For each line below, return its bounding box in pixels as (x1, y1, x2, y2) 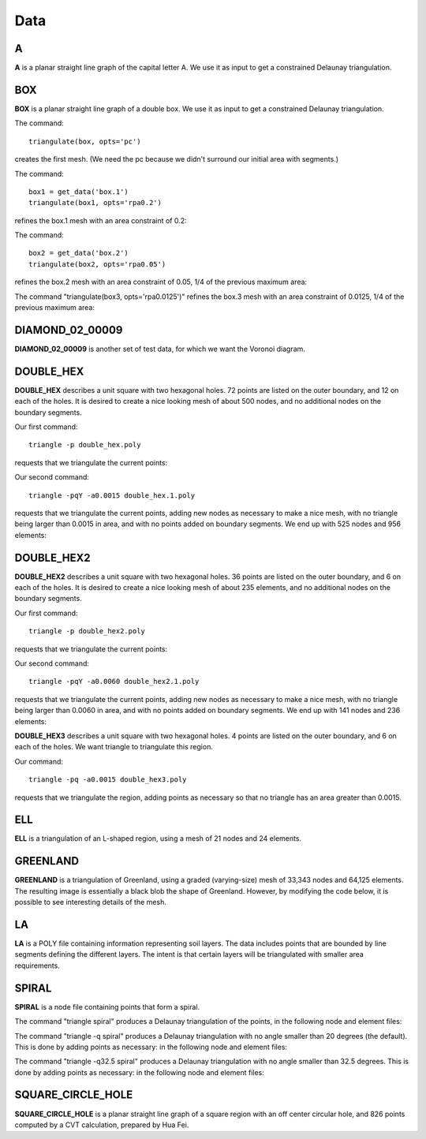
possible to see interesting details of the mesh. (14, 898, 167, 907)
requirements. (14, 961, 61, 970)
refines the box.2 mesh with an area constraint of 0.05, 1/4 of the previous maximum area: (14, 277, 308, 287)
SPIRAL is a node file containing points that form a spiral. (14, 1002, 200, 1011)
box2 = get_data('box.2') (28, 248, 129, 258)
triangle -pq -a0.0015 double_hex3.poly (28, 775, 187, 784)
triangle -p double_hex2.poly (28, 627, 146, 636)
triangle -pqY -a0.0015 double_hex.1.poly (28, 491, 196, 500)
